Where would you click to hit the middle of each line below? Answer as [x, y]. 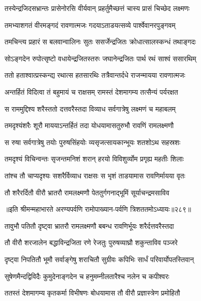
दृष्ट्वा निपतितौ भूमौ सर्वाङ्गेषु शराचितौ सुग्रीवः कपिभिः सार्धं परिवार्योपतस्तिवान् [99, 259]
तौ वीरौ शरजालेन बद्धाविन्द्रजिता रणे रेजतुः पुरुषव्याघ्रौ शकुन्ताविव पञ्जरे [91, 242]
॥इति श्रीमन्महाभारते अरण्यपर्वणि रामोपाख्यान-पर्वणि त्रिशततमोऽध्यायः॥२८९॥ [98, 209]
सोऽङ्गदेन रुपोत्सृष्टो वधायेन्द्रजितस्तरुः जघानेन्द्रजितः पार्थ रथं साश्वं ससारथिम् [100, 58]
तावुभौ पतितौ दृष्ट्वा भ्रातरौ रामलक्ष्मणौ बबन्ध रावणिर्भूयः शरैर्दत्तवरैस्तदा [89, 226]
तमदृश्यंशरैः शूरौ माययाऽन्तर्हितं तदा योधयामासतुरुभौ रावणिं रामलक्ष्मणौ [89, 125]
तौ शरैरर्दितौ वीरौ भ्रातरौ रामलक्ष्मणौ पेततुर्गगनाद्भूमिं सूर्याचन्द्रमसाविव [87, 192]
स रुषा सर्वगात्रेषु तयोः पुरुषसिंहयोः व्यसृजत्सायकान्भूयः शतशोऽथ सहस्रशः [93, 142]
